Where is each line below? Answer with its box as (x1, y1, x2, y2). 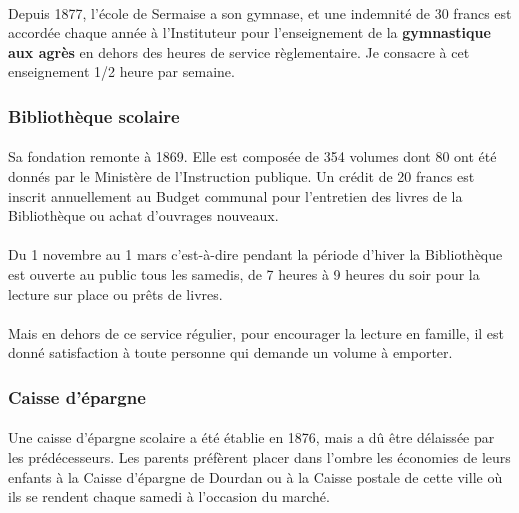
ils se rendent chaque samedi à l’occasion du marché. (8, 486, 330, 507)
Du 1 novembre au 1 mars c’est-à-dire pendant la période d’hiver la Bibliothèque (8, 244, 503, 265)
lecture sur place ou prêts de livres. (8, 283, 223, 304)
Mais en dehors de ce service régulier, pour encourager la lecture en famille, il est (8, 322, 505, 343)
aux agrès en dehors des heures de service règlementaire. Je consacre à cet (8, 41, 470, 62)
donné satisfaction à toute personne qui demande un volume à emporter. (8, 342, 453, 363)
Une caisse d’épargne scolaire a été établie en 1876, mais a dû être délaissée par (8, 427, 495, 448)
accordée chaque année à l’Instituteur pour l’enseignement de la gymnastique (8, 22, 491, 43)
